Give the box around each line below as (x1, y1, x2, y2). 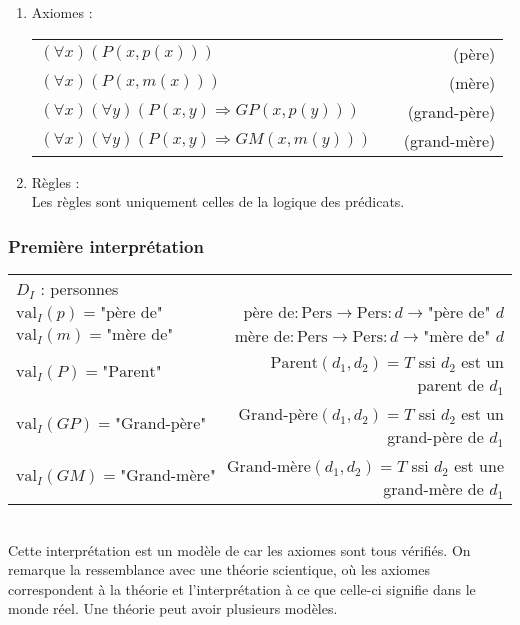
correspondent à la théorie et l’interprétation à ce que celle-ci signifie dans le (8, 578, 476, 599)
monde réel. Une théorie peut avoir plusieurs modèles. (8, 598, 338, 619)
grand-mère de (383, 477, 484, 500)
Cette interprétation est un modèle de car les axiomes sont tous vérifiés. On (8, 539, 471, 560)
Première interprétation (8, 233, 204, 258)
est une (454, 454, 504, 477)
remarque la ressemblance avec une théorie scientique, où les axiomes (8, 559, 431, 580)
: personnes (40, 277, 119, 300)
